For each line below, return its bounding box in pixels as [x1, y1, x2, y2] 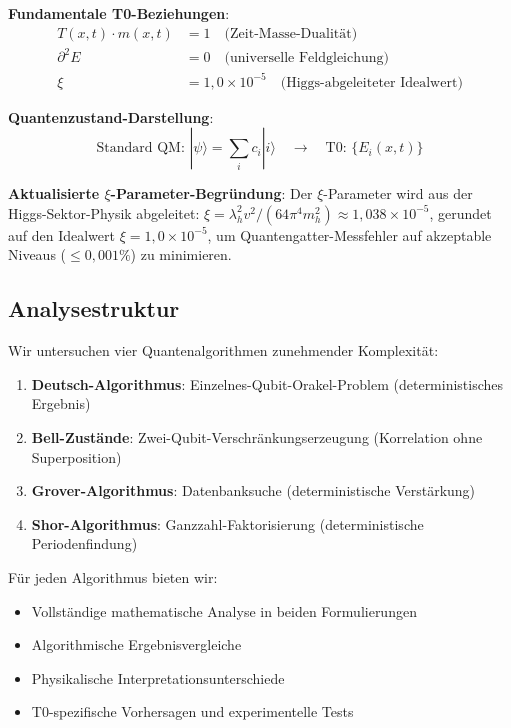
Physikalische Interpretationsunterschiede [31, 667, 285, 688]
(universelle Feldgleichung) [224, 51, 390, 66]
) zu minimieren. [130, 244, 232, 265]
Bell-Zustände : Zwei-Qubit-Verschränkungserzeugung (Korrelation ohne [31, 427, 483, 448]
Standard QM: [96, 141, 185, 156]
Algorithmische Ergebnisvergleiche [31, 634, 242, 655]
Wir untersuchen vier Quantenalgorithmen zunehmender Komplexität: [8, 340, 439, 361]
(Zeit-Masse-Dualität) [224, 26, 358, 41]
